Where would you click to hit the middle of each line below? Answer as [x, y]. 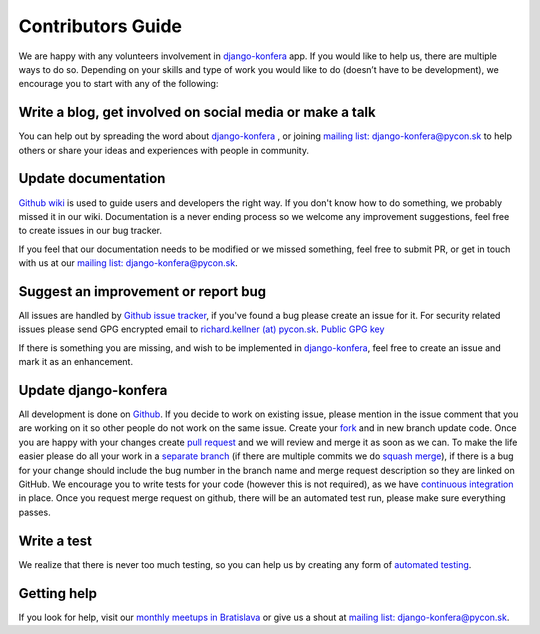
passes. [34, 512]
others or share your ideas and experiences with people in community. [164, 150]
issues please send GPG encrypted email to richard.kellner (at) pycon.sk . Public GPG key [201, 329]
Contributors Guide [100, 26]
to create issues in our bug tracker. [90, 231]
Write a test [55, 540]
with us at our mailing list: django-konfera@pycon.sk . [128, 263]
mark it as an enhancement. [76, 362]
